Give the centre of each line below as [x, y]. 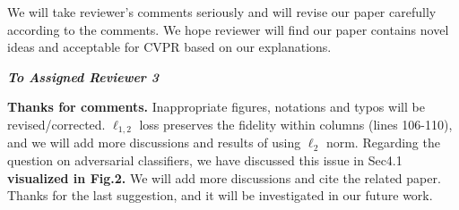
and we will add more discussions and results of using [154, 143]
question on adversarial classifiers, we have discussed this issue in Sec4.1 [205, 160]
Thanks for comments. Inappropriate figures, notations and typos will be [216, 107]
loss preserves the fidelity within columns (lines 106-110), [296, 124]
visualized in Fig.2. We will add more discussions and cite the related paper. [224, 177]
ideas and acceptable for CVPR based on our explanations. [169, 47]
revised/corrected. [56, 124]
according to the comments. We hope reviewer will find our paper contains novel [228, 29]
